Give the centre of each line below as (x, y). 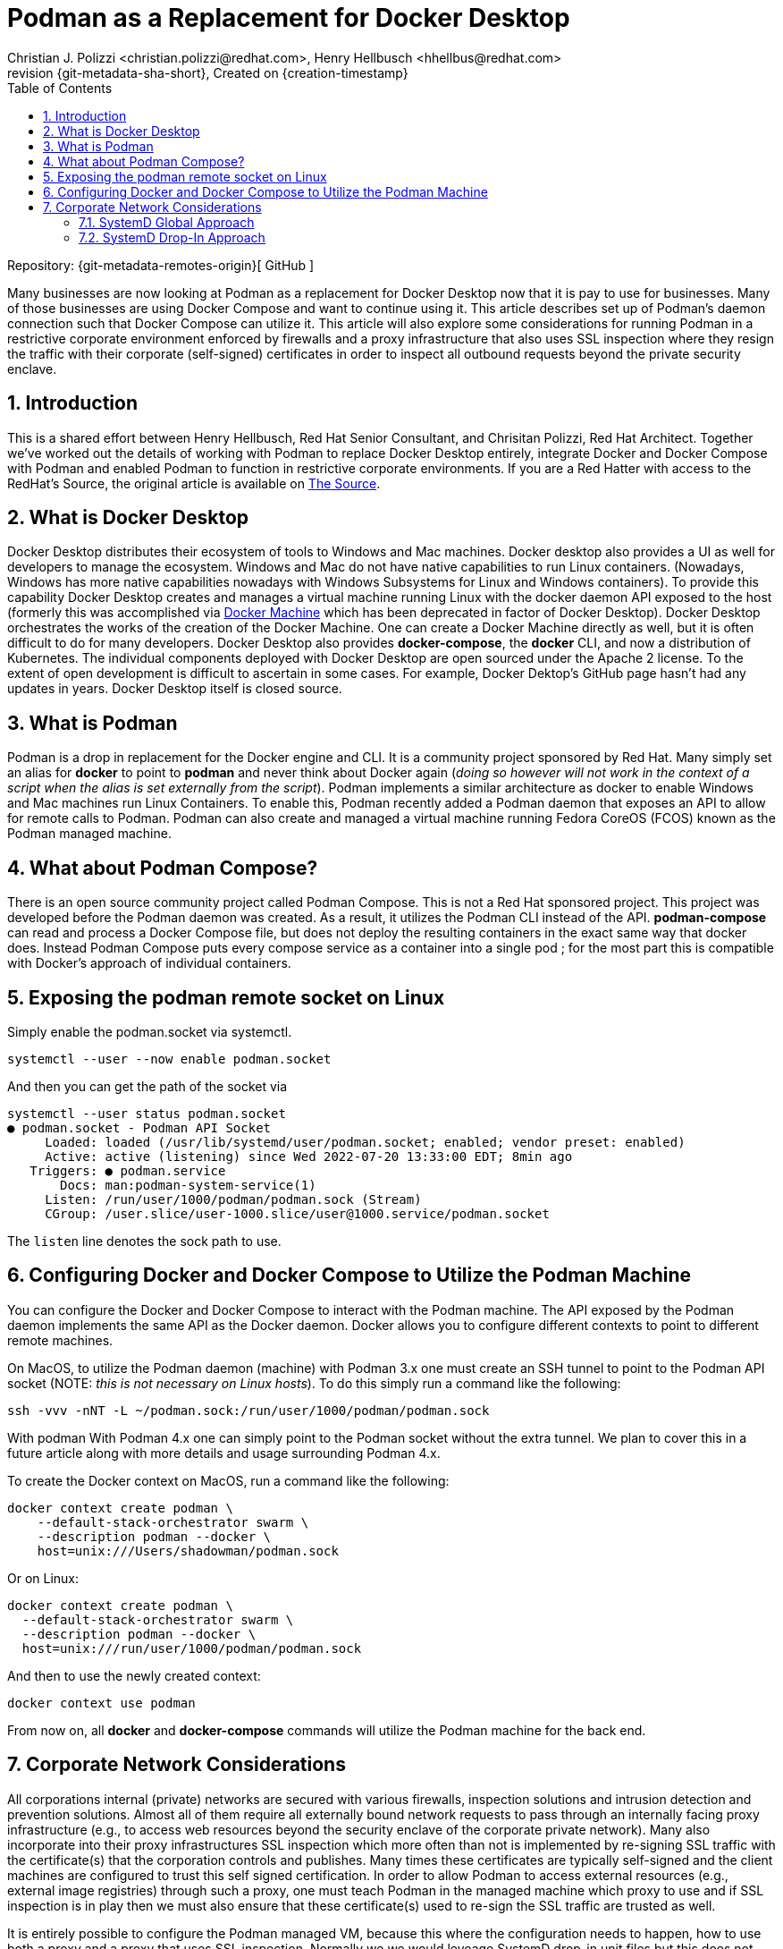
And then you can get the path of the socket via (147, 1086)
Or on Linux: (43, 1578)
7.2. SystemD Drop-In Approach (172, 237)
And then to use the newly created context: (134, 1675)
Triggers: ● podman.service (128, 1170)
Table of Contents (60, 88)
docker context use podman (101, 1703)
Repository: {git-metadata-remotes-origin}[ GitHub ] (161, 265)
